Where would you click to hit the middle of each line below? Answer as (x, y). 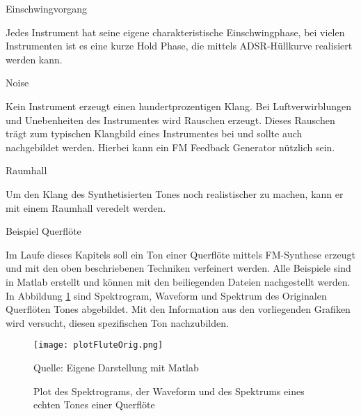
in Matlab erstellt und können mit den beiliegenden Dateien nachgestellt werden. (178, 281)
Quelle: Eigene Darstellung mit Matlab (116, 367)
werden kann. (34, 59)
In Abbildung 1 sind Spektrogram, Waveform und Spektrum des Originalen (166, 295)
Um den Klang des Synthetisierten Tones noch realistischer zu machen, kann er (175, 193)
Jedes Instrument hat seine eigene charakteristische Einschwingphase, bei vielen (175, 32)
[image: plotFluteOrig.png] (98, 345)
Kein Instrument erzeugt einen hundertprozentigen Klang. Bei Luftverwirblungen (178, 106)
